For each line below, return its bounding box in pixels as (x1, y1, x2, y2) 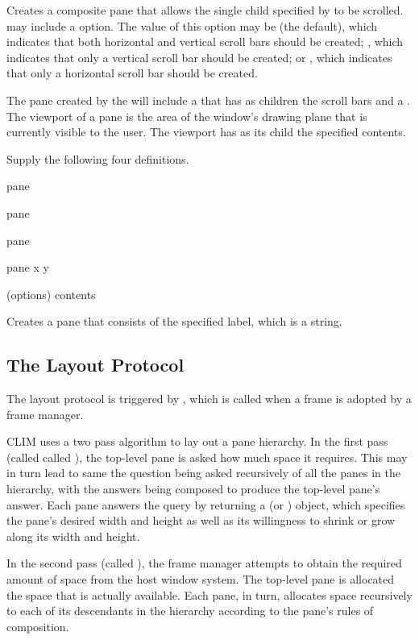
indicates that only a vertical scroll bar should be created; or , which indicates (6, 48, 392, 65)
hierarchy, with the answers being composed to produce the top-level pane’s (6, 480, 380, 497)
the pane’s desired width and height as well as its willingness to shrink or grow (6, 512, 396, 529)
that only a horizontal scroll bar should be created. (6, 64, 258, 81)
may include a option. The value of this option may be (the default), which (6, 17, 378, 34)
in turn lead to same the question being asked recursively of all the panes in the (6, 464, 400, 481)
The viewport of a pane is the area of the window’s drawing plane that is (6, 107, 367, 124)
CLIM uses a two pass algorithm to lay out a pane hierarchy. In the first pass (6, 433, 388, 450)
